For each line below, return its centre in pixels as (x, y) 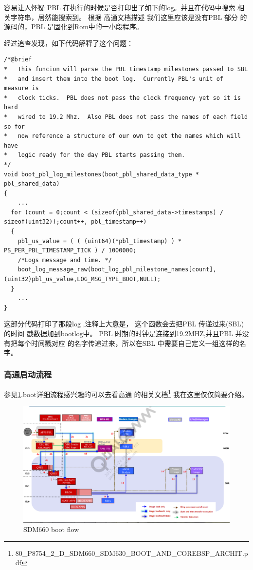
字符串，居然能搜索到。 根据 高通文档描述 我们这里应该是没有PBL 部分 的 (129, 17)
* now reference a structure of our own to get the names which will (122, 136)
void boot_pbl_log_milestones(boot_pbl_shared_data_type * (101, 174)
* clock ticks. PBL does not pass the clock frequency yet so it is (122, 98)
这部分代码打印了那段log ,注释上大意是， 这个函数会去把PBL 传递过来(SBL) (124, 324)
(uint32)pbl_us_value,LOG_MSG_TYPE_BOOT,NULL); (82, 279)
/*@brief (18, 60)
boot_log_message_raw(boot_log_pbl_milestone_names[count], (117, 270)
